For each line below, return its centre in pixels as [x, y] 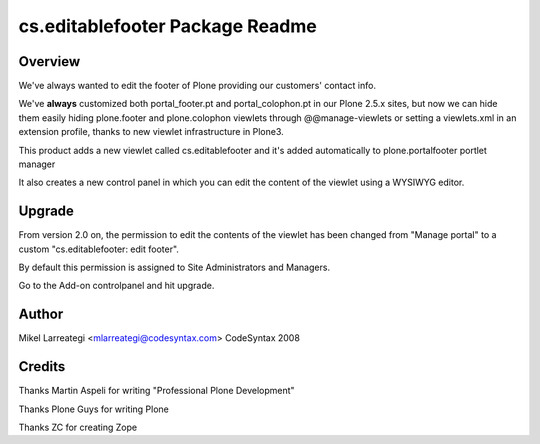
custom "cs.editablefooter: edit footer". [99, 249]
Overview [49, 61]
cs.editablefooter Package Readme [167, 26]
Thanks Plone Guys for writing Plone [94, 409]
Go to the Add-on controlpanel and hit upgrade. [116, 286]
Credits [42, 366]
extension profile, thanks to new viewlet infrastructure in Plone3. [151, 132]
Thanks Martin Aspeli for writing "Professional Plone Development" [156, 391]
